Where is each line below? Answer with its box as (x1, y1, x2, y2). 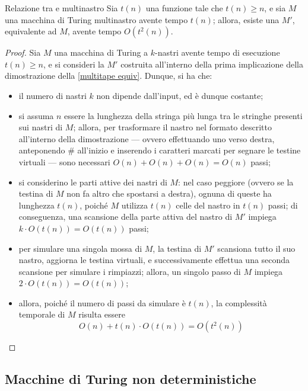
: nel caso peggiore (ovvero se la (178, 175, 294, 188)
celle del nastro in (176, 198, 240, 211)
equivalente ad (5, 25, 57, 37)
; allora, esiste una (212, 13, 280, 25)
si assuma (18, 109, 54, 121)
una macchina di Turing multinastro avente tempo (5, 13, 188, 25)
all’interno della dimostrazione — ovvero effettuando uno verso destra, (18, 132, 275, 145)
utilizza (121, 198, 148, 211)
